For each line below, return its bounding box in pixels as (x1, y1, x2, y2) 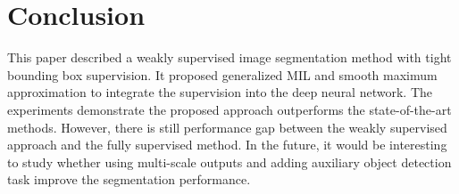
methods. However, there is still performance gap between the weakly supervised (7, 117, 447, 136)
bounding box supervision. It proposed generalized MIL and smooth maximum (7, 65, 438, 84)
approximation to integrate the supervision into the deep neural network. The (7, 83, 432, 101)
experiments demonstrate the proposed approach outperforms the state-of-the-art (7, 100, 452, 118)
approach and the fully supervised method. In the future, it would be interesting (7, 135, 447, 154)
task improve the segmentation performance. (7, 170, 251, 189)
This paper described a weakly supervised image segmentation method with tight (7, 48, 452, 67)
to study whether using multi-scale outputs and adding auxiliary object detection (7, 152, 452, 171)
